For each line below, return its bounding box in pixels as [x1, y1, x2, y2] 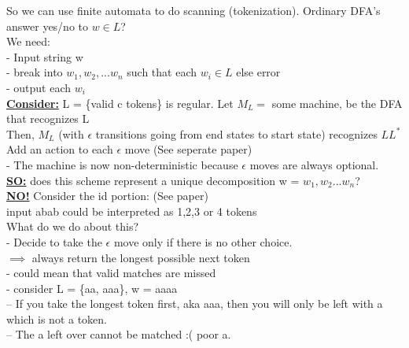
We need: [6, 33, 50, 50]
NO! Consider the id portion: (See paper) [6, 187, 208, 204]
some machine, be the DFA [271, 94, 403, 111]
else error [236, 64, 281, 80]
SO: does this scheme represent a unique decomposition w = [6, 172, 300, 188]
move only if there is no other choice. [113, 233, 293, 250]
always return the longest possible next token [31, 249, 250, 265]
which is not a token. [6, 310, 108, 327]
